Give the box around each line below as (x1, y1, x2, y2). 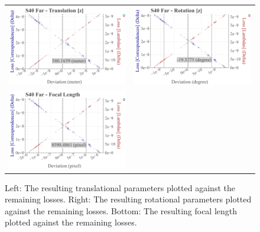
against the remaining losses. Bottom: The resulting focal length (5, 204, 238, 217)
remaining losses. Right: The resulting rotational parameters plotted (5, 193, 252, 205)
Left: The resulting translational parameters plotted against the (5, 181, 235, 194)
